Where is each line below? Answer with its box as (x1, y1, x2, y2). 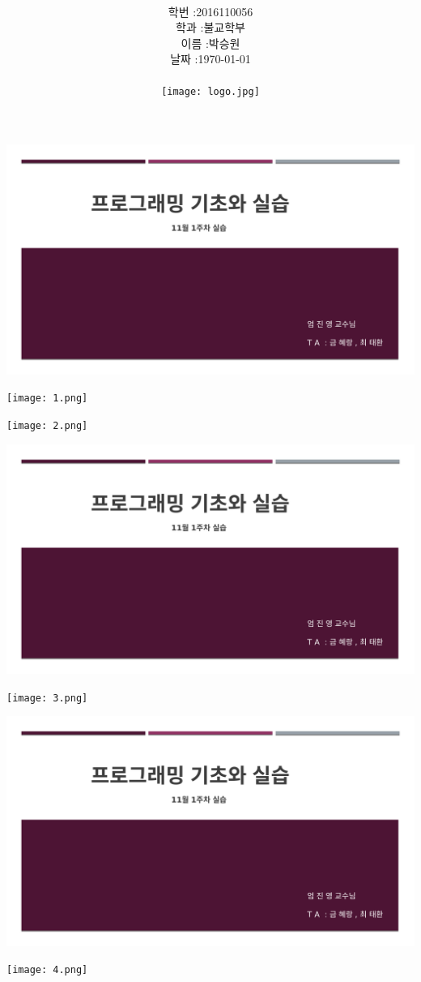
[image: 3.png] (6, 692, 88, 704)
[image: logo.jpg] (161, 86, 260, 98)
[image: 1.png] (6, 392, 88, 405)
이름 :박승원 (181, 34, 240, 51)
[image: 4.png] (6, 964, 88, 976)
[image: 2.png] (6, 419, 88, 431)
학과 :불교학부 (176, 19, 245, 36)
